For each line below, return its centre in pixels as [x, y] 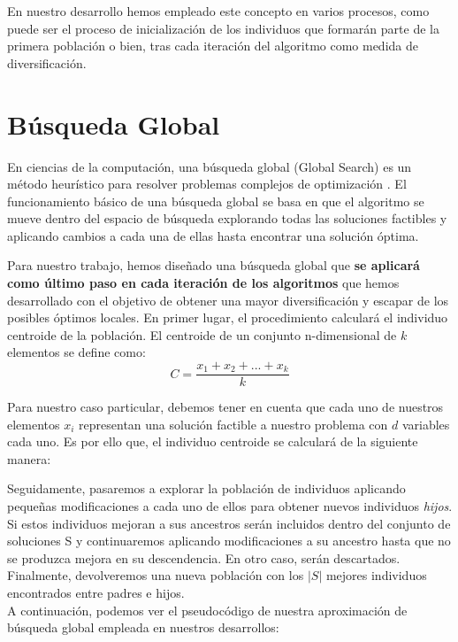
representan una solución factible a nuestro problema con [233, 424]
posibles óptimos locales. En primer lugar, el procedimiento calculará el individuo [228, 317]
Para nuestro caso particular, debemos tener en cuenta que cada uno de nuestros [225, 407]
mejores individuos [376, 575]
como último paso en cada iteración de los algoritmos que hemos [203, 283]
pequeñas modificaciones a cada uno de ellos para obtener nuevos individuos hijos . [230, 506]
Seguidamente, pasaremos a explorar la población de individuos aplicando [206, 488]
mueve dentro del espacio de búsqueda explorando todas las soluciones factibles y [227, 218]
